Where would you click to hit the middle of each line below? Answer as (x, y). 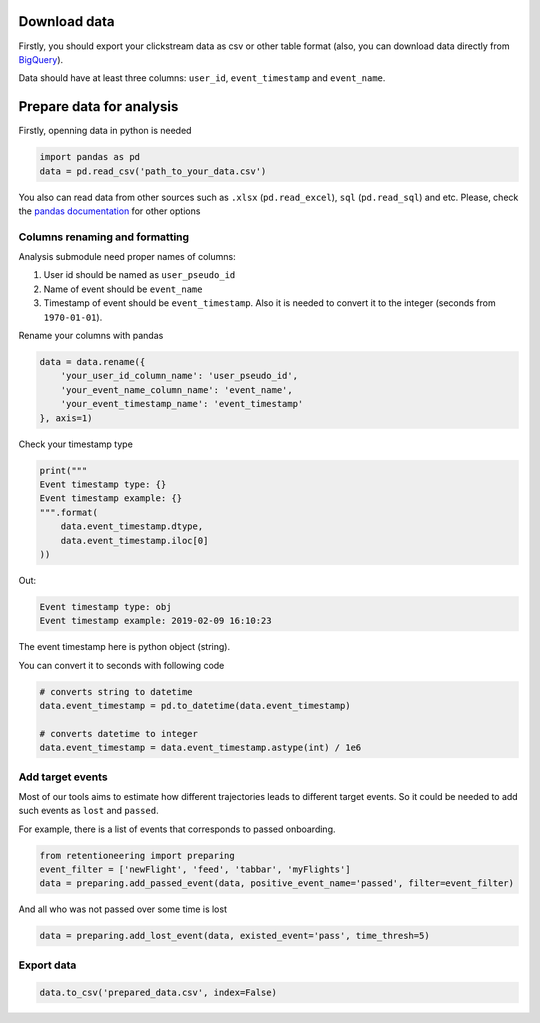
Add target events (63, 777)
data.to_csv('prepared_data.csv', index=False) (158, 992)
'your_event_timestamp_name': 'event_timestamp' (182, 404)
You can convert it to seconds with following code (121, 665)
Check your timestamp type (76, 444)
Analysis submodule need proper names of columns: (127, 257)
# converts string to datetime (116, 691)
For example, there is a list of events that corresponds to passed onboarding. (177, 829)
